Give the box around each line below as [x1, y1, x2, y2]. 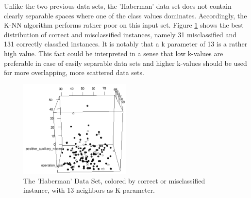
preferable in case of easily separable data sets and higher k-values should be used [4, 58, 247, 68]
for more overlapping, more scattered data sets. [4, 67, 144, 77]
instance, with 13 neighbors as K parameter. [23, 185, 155, 195]
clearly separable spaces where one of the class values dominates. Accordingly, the [4, 10, 247, 20]
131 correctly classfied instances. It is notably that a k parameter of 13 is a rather [4, 39, 248, 49]
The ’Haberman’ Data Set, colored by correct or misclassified [23, 175, 205, 185]
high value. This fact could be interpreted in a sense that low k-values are [4, 48, 223, 58]
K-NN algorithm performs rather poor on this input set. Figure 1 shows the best [4, 20, 244, 30]
